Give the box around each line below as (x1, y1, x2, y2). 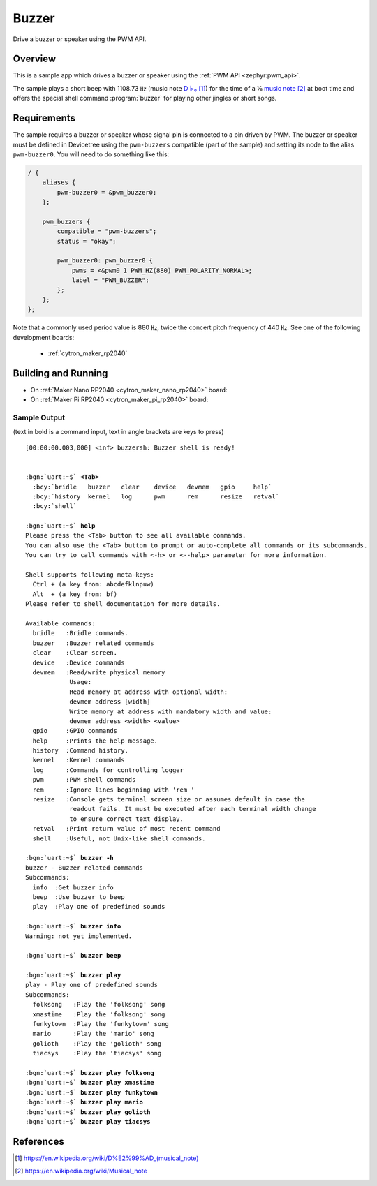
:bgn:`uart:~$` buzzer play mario (25, 1098, 143, 1106)
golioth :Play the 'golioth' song (32, 1039, 162, 1047)
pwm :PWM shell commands (32, 776, 136, 784)
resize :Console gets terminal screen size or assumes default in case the (32, 796, 305, 803)
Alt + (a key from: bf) (32, 590, 118, 598)
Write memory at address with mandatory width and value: (69, 707, 272, 716)
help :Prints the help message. (32, 736, 158, 745)
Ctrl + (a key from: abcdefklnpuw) (32, 580, 155, 588)
